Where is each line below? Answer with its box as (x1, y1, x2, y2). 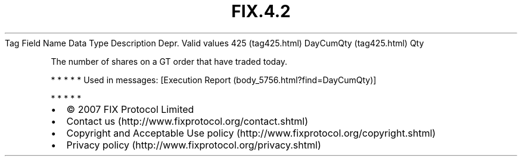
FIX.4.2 (231, 1, 291, 21)
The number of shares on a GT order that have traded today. (51, 56, 288, 67)
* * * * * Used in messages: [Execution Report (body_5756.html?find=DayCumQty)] (51, 74, 377, 85)
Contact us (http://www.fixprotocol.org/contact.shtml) (66, 115, 309, 127)
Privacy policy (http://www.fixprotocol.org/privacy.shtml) (66, 138, 321, 151)
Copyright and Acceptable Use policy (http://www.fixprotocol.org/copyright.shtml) (66, 127, 436, 139)
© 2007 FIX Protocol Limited (66, 103, 194, 115)
